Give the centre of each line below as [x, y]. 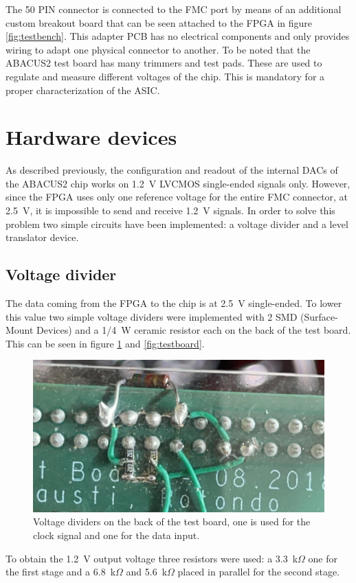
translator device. [42, 237]
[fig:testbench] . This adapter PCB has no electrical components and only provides [178, 36]
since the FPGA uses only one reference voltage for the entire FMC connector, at [177, 197]
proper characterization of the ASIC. [83, 90]
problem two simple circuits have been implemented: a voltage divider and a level [177, 224]
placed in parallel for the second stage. [259, 572]
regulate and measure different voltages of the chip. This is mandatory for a [165, 76]
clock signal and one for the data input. [116, 535]
